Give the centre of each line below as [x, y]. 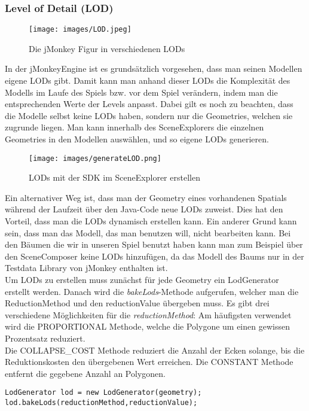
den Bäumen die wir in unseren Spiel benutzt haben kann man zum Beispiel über [154, 244]
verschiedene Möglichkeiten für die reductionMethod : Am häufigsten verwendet [148, 314]
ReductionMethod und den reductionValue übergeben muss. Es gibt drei [137, 303]
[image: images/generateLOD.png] [95, 158]
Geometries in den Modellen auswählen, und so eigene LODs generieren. [137, 139]
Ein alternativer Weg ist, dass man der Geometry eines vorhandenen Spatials [146, 197]
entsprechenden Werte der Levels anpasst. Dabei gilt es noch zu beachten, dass [149, 104]
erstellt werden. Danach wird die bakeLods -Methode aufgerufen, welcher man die [152, 291]
